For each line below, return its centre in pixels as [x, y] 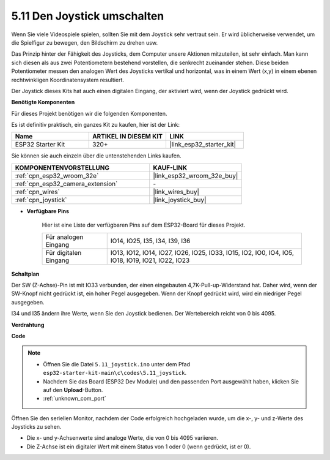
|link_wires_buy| [176, 192]
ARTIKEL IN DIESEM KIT [127, 137]
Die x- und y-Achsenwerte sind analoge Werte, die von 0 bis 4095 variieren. [122, 438]
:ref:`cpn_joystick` [41, 200]
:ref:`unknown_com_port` [75, 399]
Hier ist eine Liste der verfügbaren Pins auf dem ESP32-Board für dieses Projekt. [144, 225]
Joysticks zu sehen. [36, 427]
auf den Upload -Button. [73, 390]
